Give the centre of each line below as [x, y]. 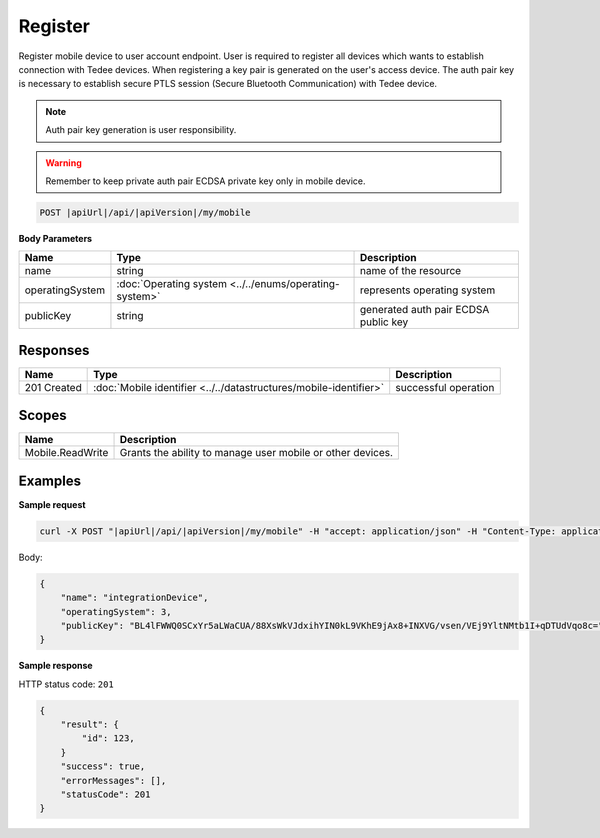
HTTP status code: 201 [66, 684]
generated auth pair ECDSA [425, 310]
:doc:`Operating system [171, 284]
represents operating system [428, 290]
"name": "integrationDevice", [134, 598]
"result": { [90, 724]
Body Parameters [55, 238]
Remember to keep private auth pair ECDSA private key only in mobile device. [205, 181]
